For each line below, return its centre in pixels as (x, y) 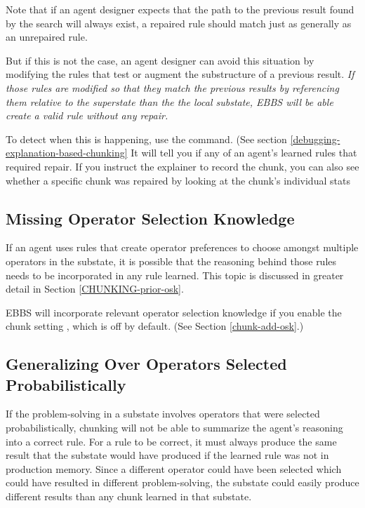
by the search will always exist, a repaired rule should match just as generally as (179, 23)
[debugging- (315, 139)
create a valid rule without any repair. (87, 115)
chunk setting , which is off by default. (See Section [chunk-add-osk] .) (155, 326)
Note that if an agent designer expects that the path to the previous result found (180, 9)
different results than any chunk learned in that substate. (129, 496)
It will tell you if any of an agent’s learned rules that (244, 153)
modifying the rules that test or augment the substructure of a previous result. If (180, 74)
